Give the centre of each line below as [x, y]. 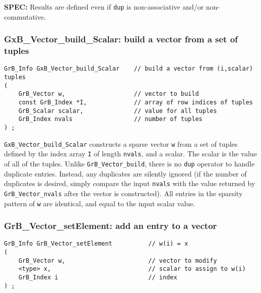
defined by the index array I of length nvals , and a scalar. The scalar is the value [130, 154]
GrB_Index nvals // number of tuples [110, 119]
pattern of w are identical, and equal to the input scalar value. [100, 203]
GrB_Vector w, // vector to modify [118, 260]
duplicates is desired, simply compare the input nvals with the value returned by [130, 183]
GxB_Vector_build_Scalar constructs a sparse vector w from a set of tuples [121, 143]
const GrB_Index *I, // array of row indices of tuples [136, 103]
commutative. [25, 16]
